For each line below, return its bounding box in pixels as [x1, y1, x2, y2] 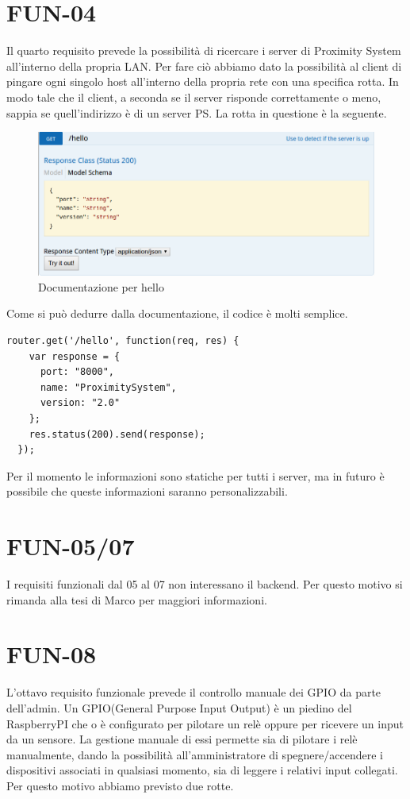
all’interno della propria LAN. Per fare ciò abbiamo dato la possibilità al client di [6, 57, 402, 74]
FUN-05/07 [6, 530, 135, 562]
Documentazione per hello [38, 278, 164, 295]
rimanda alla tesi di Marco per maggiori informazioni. [6, 591, 267, 608]
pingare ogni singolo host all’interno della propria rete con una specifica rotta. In [6, 73, 399, 90]
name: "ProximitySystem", [40, 381, 177, 393]
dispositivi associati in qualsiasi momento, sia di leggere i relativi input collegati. [6, 762, 398, 778]
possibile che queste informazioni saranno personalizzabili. [6, 483, 288, 500]
